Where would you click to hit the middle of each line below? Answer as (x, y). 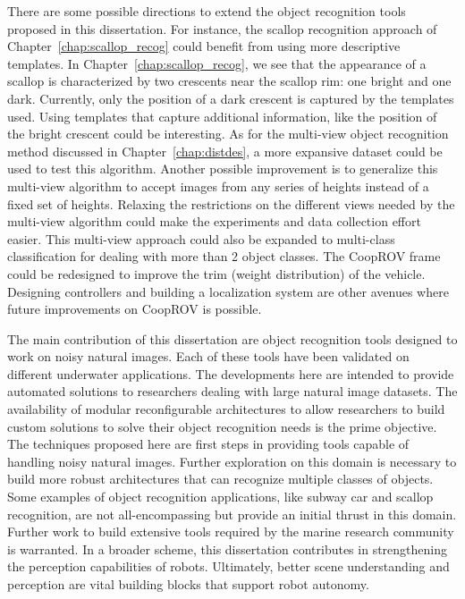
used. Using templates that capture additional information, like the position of (222, 116)
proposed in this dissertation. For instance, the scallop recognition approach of (222, 28)
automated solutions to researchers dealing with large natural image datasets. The (232, 391)
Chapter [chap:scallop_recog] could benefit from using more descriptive (204, 46)
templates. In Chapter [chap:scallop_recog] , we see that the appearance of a (217, 63)
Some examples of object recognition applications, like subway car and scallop (220, 497)
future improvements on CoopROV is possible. (135, 309)
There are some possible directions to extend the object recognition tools (207, 11)
